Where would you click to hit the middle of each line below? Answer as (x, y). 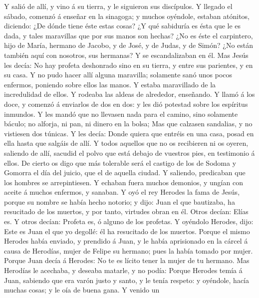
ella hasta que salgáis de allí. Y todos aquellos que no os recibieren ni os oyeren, (126, 143)
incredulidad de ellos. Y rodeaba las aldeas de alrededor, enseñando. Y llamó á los (129, 94)
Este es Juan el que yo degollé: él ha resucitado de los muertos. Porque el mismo (127, 231)
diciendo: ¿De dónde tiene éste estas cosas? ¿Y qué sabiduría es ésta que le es (123, 26)
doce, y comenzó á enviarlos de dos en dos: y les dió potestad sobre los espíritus (126, 104)
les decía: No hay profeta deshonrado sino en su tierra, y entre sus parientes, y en (129, 65)
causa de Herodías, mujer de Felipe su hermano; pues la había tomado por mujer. (129, 250)
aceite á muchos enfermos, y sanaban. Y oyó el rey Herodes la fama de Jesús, (122, 192)
